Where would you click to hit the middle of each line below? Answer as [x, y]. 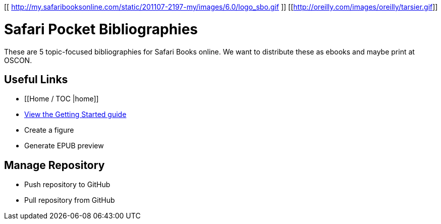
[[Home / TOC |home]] [62, 99]
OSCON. [18, 60]
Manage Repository [54, 165]
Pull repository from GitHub [70, 200]
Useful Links [36, 79]
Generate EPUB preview [64, 146]
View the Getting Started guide [75, 115]
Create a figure [49, 130]
